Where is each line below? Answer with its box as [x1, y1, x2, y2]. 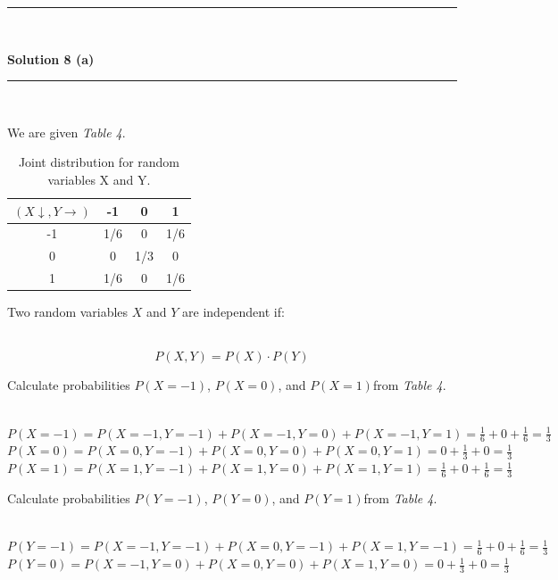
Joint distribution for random [18, 153, 179, 171]
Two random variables [7, 302, 129, 321]
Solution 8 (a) [7, 49, 95, 68]
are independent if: [182, 302, 285, 321]
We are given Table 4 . [7, 122, 126, 141]
